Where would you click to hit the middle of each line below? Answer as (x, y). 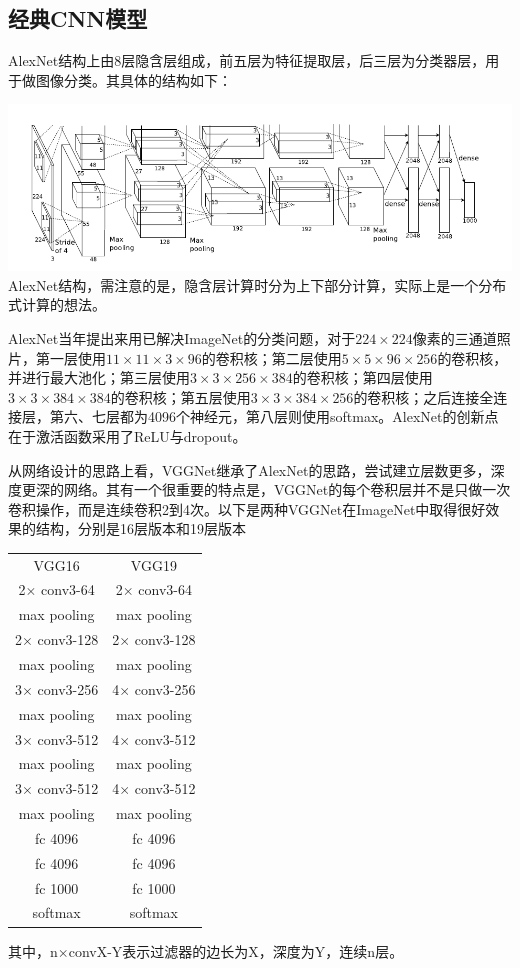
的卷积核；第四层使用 (362, 377)
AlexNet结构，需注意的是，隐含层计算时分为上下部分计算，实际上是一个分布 (257, 284)
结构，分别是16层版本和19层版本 (140, 528)
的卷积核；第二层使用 (271, 357)
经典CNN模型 (78, 18)
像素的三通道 (454, 337)
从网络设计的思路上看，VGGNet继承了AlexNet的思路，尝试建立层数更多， (249, 469)
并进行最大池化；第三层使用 (99, 377)
